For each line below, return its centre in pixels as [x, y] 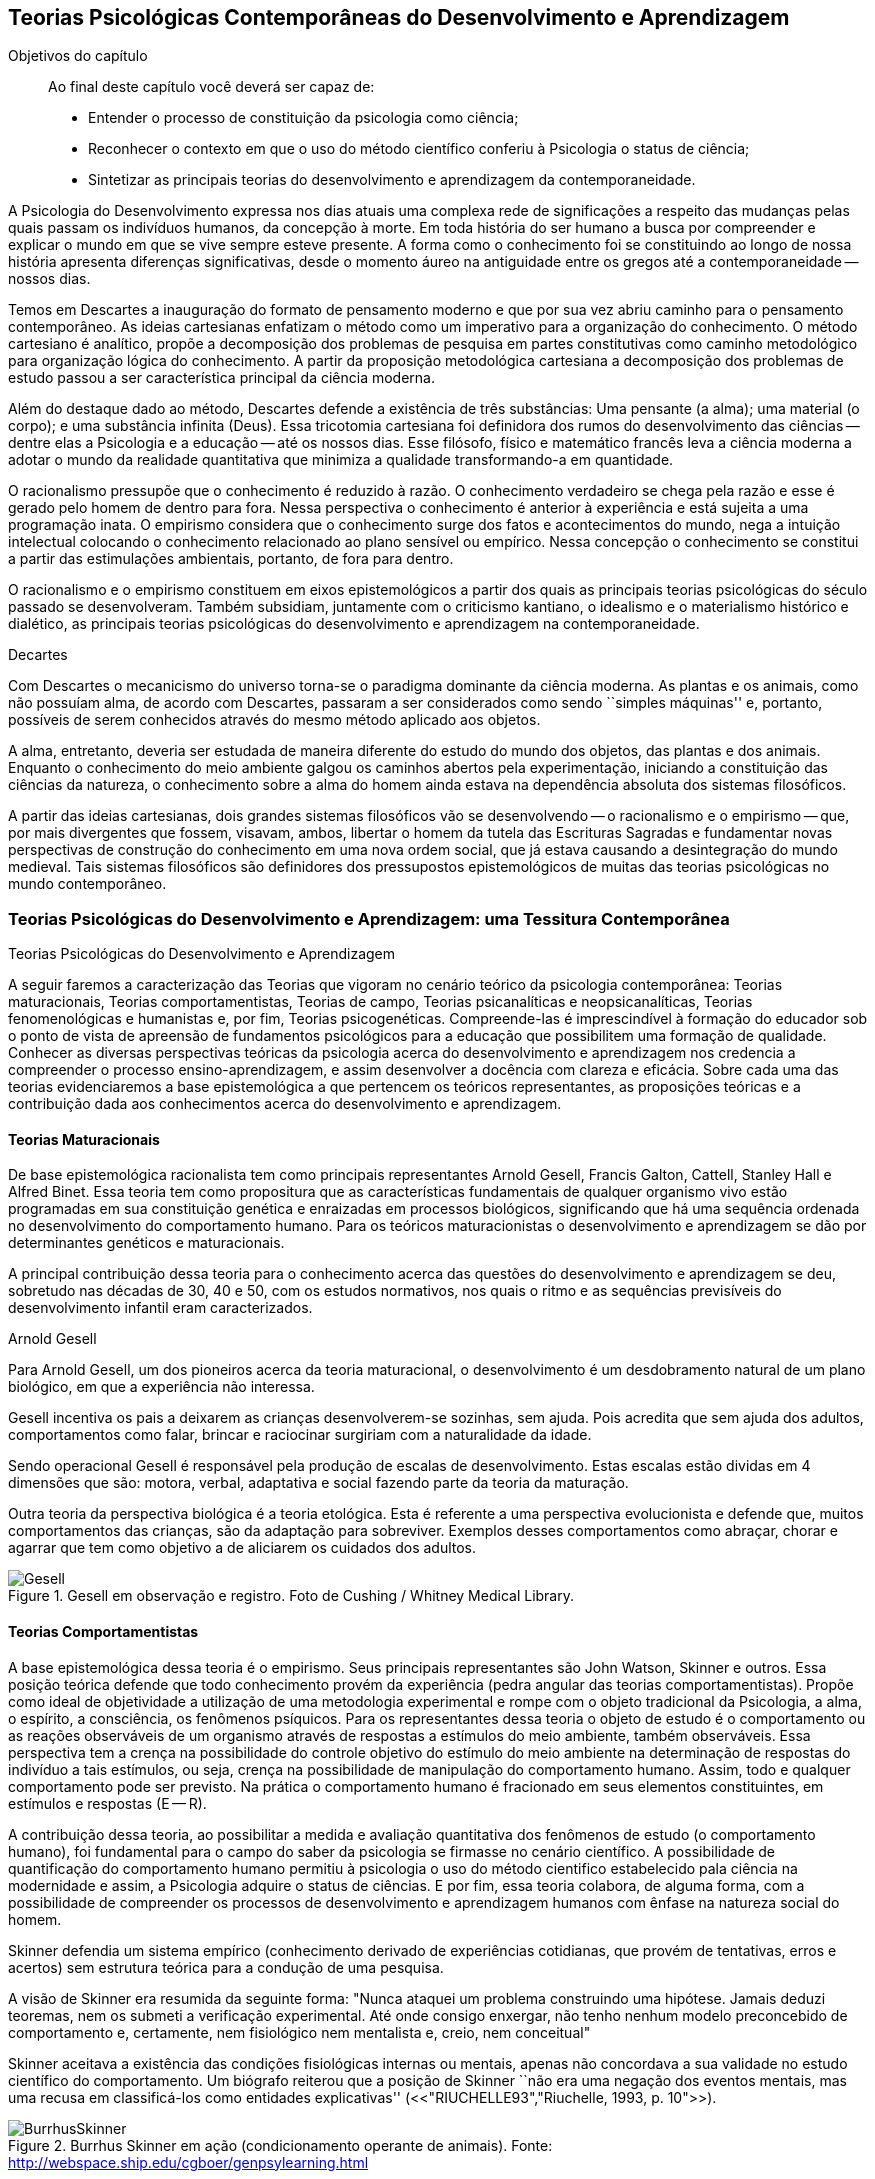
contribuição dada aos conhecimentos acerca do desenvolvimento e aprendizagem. [285, 1104]
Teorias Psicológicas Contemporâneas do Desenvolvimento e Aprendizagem [399, 17]
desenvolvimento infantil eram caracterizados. [160, 1308]
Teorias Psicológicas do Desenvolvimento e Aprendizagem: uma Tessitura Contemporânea [369, 918]
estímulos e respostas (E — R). [107, 1803]
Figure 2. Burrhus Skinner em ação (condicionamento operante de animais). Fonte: [280, 2145]
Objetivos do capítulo [78, 56]
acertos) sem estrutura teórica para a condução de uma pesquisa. [226, 1967]
